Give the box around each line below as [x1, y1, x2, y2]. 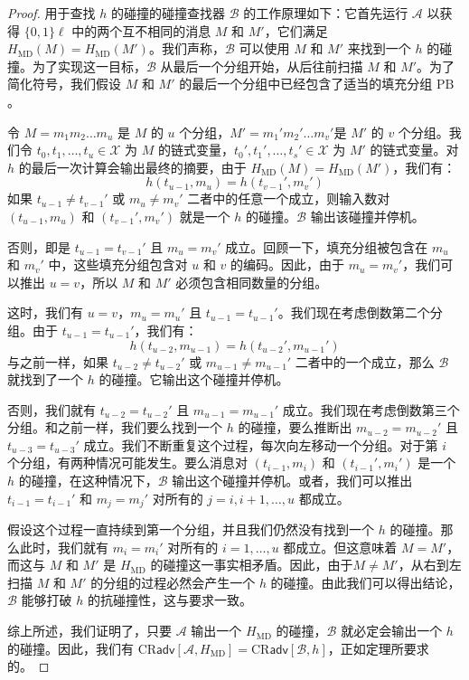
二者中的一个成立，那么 [295, 352, 435, 371]
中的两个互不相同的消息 [71, 21, 211, 40]
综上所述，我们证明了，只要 [7, 621, 172, 640]
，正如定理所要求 [327, 638, 429, 657]
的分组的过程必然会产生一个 [90, 572, 256, 591]
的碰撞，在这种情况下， [18, 471, 158, 490]
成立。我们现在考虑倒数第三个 [282, 400, 460, 419]
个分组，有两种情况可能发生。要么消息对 [7, 453, 248, 472]
